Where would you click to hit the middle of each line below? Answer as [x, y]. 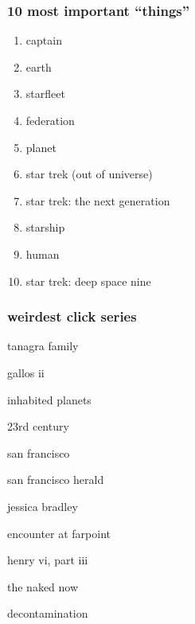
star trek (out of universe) [89, 174]
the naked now [43, 586]
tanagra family [43, 346]
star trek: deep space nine [88, 281]
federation [50, 120]
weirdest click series [72, 316]
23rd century [38, 426]
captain [44, 40]
